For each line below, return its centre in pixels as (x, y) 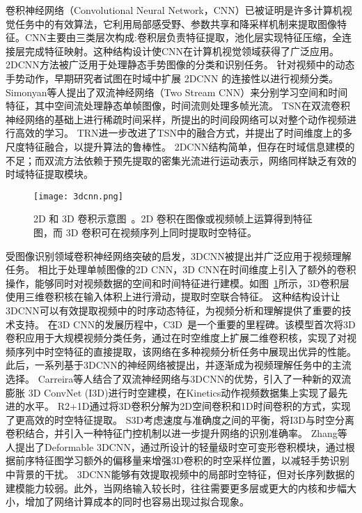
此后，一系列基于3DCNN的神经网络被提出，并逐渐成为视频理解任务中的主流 (179, 365)
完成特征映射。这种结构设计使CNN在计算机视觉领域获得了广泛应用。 (182, 51)
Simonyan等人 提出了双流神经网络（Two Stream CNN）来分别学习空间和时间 (177, 92)
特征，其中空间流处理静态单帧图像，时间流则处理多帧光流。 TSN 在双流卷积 (178, 106)
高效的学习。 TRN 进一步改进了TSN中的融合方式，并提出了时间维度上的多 (183, 133)
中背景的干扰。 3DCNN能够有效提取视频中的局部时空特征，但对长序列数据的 (180, 474)
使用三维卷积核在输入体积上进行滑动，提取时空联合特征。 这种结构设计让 (173, 297)
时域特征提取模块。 (49, 174)
